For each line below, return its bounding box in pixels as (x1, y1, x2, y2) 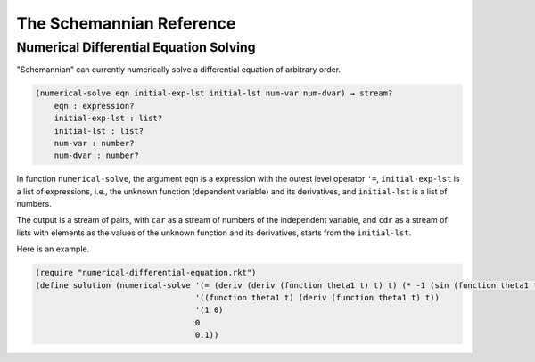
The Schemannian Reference (16, 13, 236, 33)
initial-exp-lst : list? (53, 113, 163, 124)
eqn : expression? (53, 101, 135, 111)
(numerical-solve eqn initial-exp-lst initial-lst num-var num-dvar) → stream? (35, 88, 393, 98)
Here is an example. (16, 243, 90, 254)
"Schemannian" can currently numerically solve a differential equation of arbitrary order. (16, 64, 342, 75)
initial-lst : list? (53, 126, 144, 136)
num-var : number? (53, 138, 135, 148)
